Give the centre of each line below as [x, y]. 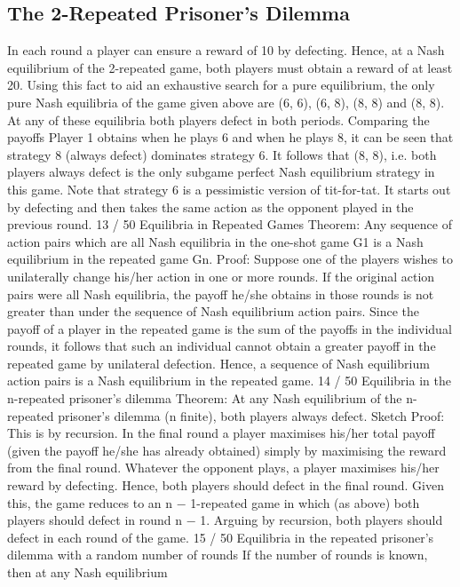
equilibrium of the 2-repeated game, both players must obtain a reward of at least [230, 67]
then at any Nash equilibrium [87, 572]
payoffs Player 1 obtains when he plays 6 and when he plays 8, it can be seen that [230, 137]
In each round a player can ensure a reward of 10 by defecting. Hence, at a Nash [226, 50]
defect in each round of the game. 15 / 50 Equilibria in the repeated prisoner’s [221, 537]
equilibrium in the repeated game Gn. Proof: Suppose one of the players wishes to [230, 259]
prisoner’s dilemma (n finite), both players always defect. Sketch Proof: [251, 415]
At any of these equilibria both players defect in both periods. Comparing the [218, 119]
